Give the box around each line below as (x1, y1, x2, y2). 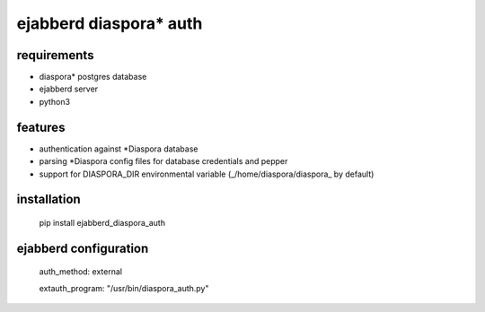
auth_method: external (39, 266, 123, 277)
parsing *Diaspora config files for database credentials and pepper (39, 156, 288, 167)
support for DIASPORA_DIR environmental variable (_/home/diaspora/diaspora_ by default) (39, 169, 375, 179)
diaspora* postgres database (39, 72, 147, 82)
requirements (16, 48, 94, 63)
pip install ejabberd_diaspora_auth (39, 217, 166, 228)
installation (16, 192, 81, 207)
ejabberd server (39, 83, 99, 94)
